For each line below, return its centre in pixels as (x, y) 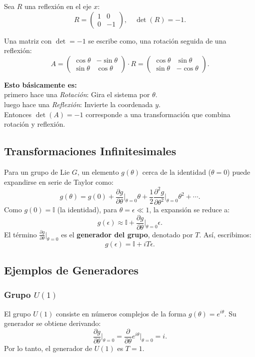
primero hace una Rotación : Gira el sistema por (77, 94)
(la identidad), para (87, 210)
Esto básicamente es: (40, 84)
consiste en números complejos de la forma (121, 313)
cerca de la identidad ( (177, 171)
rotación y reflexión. (35, 124)
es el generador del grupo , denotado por (127, 234)
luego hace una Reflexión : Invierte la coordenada (78, 104)
